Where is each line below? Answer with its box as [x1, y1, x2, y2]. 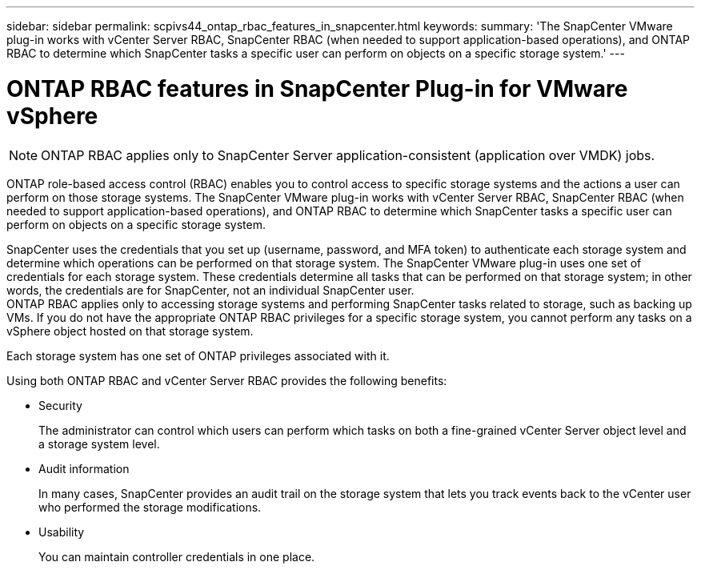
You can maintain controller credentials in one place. [38, 549, 315, 564]
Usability [38, 524, 85, 539]
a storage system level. [38, 436, 160, 451]
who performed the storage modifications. [38, 500, 262, 514]
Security [38, 398, 82, 412]
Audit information [38, 461, 130, 476]
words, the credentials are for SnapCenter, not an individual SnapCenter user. [6, 283, 415, 297]
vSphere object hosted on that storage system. [6, 323, 254, 338]
